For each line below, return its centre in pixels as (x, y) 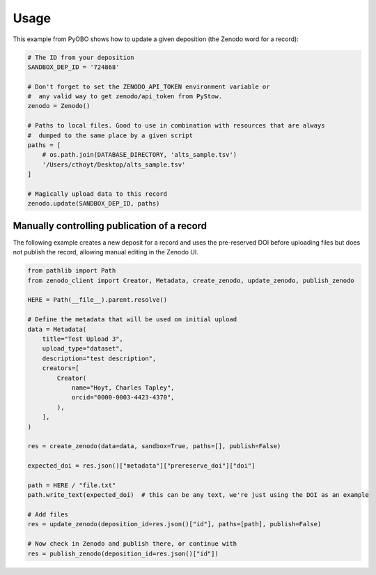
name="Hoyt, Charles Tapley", (123, 388)
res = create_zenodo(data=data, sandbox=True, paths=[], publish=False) (154, 446)
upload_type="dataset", (83, 349)
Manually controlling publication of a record (110, 225)
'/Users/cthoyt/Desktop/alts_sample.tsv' (114, 164)
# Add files (48, 515)
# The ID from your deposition (81, 57)
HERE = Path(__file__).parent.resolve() (97, 300)
